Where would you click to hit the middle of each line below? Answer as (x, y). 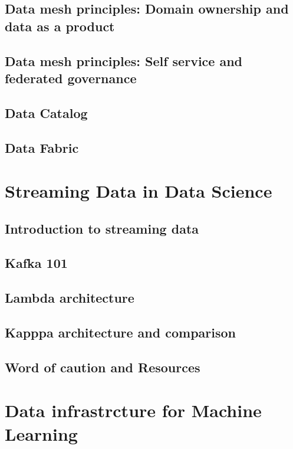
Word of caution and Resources (103, 367)
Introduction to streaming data (102, 228)
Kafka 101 (36, 263)
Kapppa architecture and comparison (121, 332)
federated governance (71, 78)
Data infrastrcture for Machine (133, 410)
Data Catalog (46, 112)
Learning (41, 433)
